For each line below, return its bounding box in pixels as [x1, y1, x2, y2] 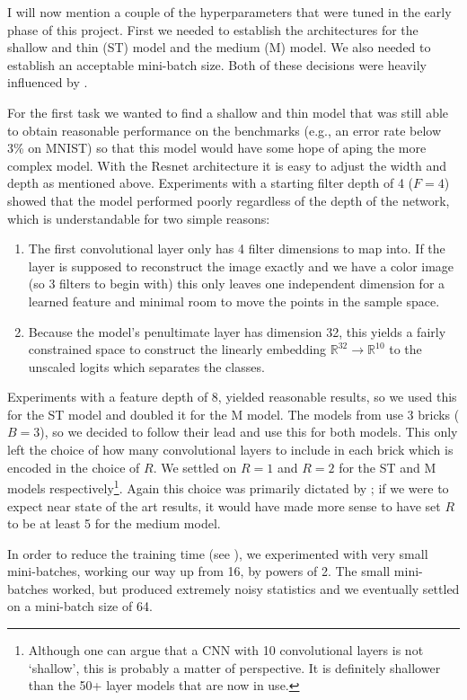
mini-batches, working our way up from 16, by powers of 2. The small [7, 562, 391, 580]
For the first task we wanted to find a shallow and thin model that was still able [7, 102, 449, 121]
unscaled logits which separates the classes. [28, 357, 265, 376]
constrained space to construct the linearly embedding [28, 340, 327, 359]
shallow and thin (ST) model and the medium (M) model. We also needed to [7, 38, 431, 57]
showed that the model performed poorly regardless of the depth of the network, [7, 191, 450, 209]
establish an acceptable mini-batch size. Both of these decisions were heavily [7, 55, 427, 74]
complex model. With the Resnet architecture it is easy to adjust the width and [7, 155, 447, 174]
